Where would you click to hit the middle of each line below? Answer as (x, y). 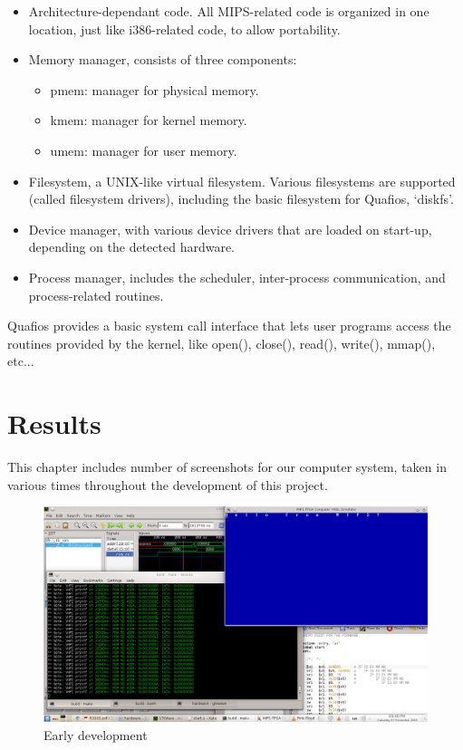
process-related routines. (96, 295)
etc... (21, 361)
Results (54, 423)
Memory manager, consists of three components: (163, 59)
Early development (96, 734)
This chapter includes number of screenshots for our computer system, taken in (227, 467)
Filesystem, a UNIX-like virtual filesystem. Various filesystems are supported (242, 181)
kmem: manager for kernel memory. (149, 120)
